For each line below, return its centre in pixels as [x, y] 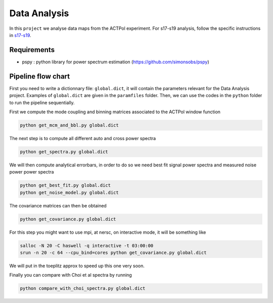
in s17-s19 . [20, 35]
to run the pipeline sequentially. [42, 102]
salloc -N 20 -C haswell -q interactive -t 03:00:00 [87, 246]
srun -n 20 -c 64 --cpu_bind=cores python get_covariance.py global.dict [113, 252]
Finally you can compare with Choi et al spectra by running [71, 275]
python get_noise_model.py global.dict [69, 192]
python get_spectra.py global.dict [64, 151]
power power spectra [32, 172]
